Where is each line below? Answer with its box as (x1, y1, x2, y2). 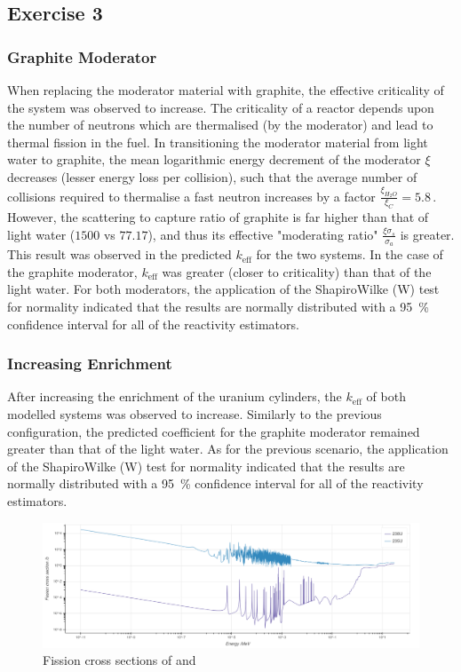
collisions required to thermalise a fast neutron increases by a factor (7, 186, 376, 205)
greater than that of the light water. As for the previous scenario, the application (7, 439, 449, 458)
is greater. (400, 225, 455, 243)
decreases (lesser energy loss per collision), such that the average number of (7, 167, 417, 186)
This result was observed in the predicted (7, 245, 232, 264)
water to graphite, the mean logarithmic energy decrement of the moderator (7, 150, 421, 169)
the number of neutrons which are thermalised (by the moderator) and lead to (7, 115, 433, 134)
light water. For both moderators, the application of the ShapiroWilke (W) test (7, 280, 440, 298)
